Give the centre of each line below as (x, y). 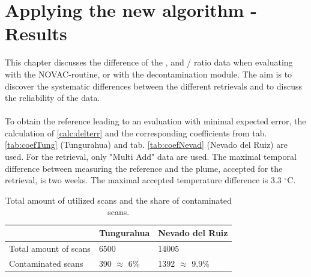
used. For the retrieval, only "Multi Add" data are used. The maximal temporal (151, 157)
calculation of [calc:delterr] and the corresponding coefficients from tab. (136, 132)
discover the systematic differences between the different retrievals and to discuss (153, 86)
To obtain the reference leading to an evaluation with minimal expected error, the (155, 121)
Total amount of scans (50, 248)
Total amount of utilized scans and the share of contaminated (118, 200)
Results (36, 33)
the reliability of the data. (53, 98)
